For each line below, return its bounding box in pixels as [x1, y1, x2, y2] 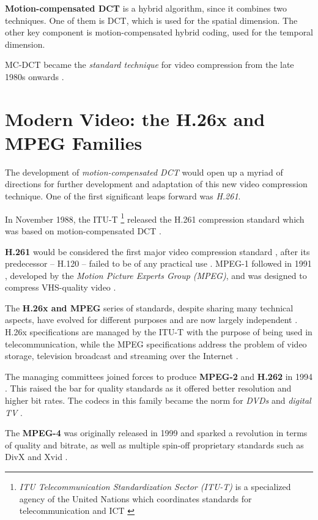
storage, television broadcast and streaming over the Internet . [5, 349, 239, 362]
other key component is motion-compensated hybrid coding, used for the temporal [5, 26, 314, 39]
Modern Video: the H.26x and [5, 106, 265, 131]
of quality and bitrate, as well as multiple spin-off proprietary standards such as [5, 438, 304, 451]
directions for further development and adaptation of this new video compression [5, 177, 308, 190]
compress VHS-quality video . [5, 281, 116, 294]
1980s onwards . [5, 70, 64, 83]
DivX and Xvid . [5, 450, 68, 463]
